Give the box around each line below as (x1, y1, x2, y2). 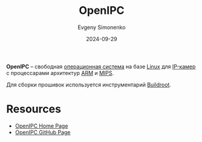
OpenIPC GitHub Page (15, 128, 71, 136)
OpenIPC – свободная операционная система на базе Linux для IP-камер (6, 63, 196, 70)
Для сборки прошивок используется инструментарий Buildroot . (6, 81, 171, 88)
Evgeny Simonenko (77, 24, 126, 31)
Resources (6, 102, 62, 116)
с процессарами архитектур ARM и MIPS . (6, 69, 114, 76)
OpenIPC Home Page (15, 122, 68, 129)
